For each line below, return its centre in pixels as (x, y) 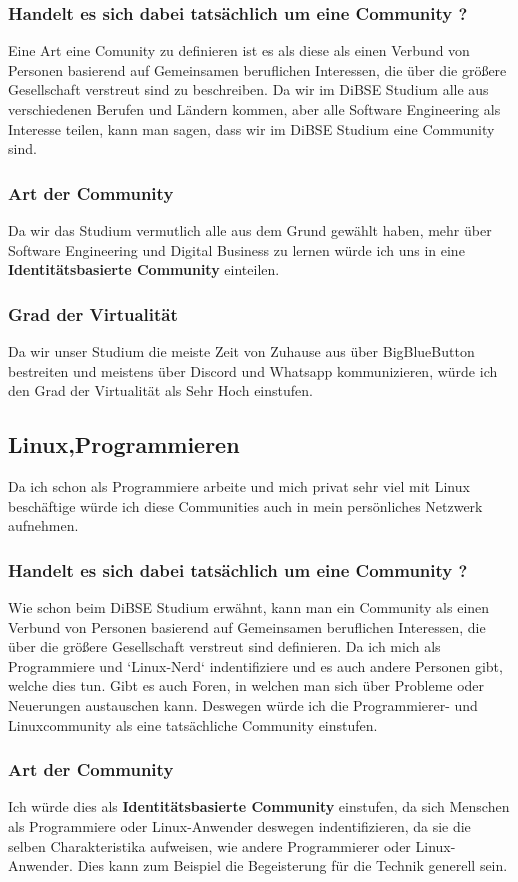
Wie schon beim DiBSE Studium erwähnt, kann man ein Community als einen (249, 606)
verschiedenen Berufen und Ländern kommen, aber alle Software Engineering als (254, 109)
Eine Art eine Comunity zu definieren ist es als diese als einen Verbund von (239, 50)
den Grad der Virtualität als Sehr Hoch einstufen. (160, 390)
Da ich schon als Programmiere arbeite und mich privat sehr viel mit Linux (239, 485)
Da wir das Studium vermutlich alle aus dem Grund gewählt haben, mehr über (250, 230)
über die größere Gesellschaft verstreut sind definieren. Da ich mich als (224, 646)
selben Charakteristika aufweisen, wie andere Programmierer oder (209, 845)
